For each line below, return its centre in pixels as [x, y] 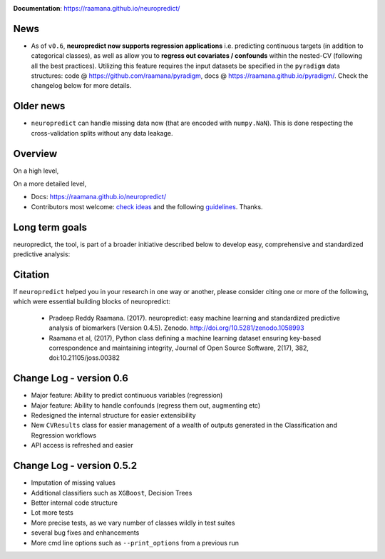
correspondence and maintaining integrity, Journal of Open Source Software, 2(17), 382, [179, 348]
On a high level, [36, 171]
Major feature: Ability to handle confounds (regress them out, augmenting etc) [146, 405]
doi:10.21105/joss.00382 [84, 358]
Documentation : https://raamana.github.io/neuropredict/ [97, 8]
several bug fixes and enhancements [85, 533]
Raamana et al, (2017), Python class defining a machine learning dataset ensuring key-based [185, 338]
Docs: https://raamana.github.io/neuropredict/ [99, 197]
